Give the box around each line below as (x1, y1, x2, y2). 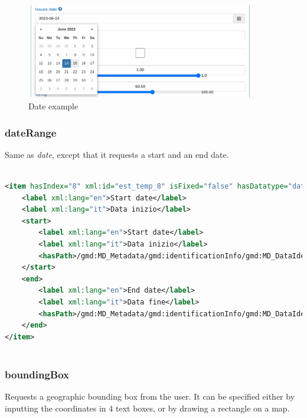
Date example (28, 100, 79, 112)
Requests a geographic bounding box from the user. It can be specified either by (5, 390, 295, 403)
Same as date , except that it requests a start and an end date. (5, 148, 229, 160)
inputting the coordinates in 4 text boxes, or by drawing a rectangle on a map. (5, 401, 290, 414)
